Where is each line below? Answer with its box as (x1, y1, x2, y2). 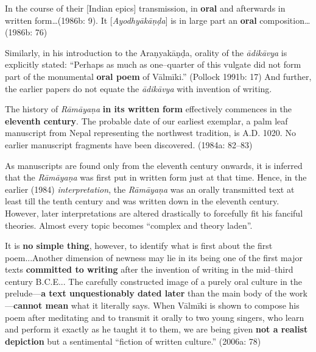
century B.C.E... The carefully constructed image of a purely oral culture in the (5, 275, 302, 287)
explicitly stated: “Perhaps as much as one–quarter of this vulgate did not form (5, 58, 301, 71)
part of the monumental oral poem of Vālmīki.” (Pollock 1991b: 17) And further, (5, 70, 312, 82)
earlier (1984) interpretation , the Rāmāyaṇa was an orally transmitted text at (5, 182, 295, 195)
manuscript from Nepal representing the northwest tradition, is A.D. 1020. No (5, 126, 296, 139)
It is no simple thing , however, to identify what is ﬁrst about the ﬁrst (5, 239, 273, 252)
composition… (259, 13, 311, 26)
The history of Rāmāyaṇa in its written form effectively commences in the (5, 102, 292, 115)
